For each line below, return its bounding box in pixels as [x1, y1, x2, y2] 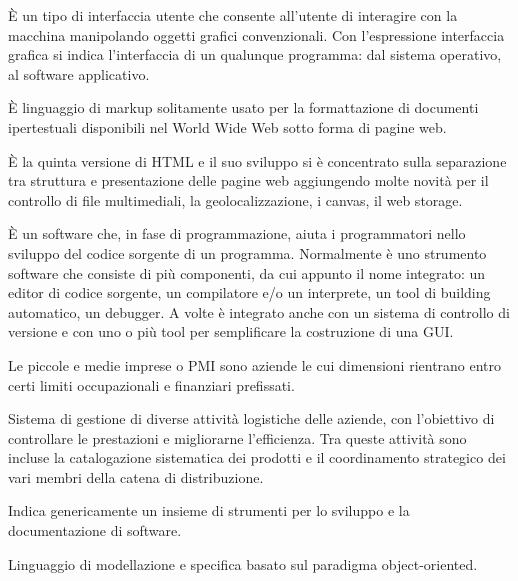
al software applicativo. [8, 63, 150, 84]
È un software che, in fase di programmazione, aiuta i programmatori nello [8, 223, 466, 244]
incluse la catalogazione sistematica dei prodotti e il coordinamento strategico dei [8, 447, 506, 468]
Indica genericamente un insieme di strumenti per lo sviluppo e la [8, 500, 410, 521]
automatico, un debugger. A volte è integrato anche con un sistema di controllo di [8, 301, 510, 322]
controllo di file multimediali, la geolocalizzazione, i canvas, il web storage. [8, 189, 463, 210]
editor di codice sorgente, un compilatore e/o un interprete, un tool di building [8, 282, 491, 303]
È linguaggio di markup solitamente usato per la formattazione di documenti [8, 97, 479, 118]
